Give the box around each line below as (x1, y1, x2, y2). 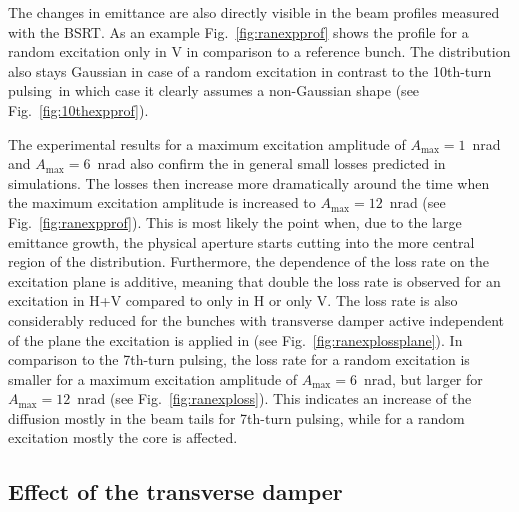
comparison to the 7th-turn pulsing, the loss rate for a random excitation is (8, 349, 470, 370)
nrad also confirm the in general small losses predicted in (97, 153, 446, 174)
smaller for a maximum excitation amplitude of (8, 368, 298, 389)
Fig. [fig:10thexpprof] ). (8, 99, 149, 120)
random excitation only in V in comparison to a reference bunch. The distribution (8, 41, 511, 62)
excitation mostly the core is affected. (8, 427, 238, 448)
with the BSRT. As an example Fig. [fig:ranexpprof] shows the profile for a (8, 21, 469, 42)
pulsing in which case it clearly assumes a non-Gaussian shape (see (8, 80, 420, 101)
